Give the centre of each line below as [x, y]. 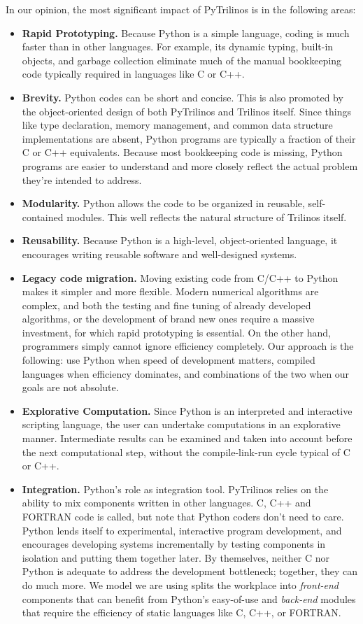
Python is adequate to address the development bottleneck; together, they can [190, 571]
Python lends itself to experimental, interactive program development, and [182, 530]
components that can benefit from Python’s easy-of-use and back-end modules [189, 598]
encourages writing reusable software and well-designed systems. [159, 254]
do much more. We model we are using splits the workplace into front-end [180, 584]
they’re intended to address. [82, 179]
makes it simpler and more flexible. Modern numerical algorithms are [170, 291]
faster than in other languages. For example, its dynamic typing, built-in [178, 47]
